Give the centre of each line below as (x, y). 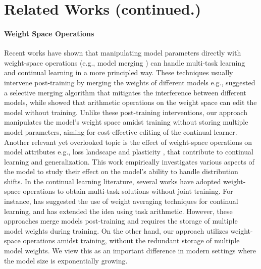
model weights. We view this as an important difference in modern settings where (130, 251)
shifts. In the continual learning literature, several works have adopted (113, 181)
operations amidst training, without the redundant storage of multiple (131, 240)
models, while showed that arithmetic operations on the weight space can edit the (130, 102)
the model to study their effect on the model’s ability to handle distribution (121, 171)
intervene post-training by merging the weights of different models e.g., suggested (130, 82)
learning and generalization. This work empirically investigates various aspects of (129, 161)
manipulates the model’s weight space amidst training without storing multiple (126, 122)
